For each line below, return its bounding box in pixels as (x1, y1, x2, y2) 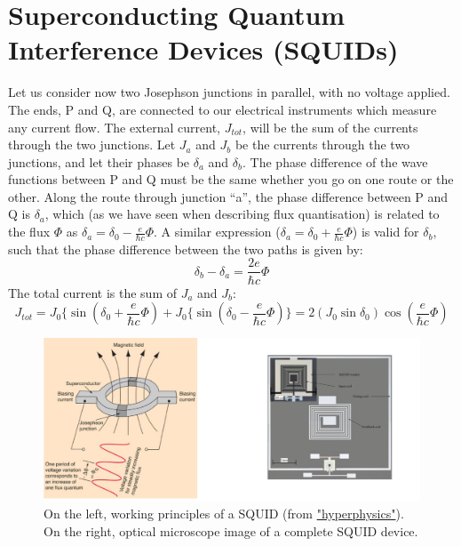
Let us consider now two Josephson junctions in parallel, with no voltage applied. (8, 83, 450, 101)
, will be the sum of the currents (242, 117, 418, 136)
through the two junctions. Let (8, 135, 176, 154)
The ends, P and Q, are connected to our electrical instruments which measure (8, 100, 437, 118)
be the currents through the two (234, 135, 410, 154)
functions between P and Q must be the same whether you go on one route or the (8, 170, 454, 189)
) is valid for (352, 222, 419, 241)
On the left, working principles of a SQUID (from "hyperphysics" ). (44, 504, 404, 523)
